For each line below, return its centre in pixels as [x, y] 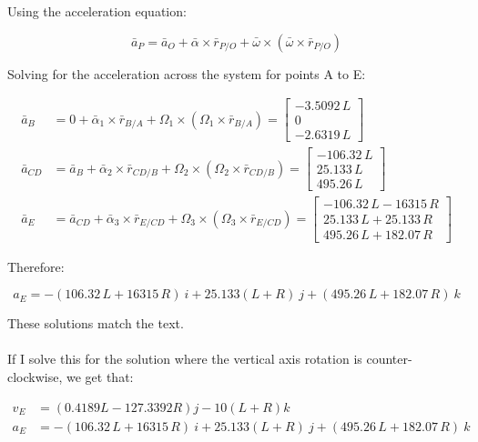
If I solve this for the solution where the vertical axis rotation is [185, 359]
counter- [389, 359]
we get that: [100, 376]
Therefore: [36, 266]
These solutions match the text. [96, 323]
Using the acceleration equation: [97, 11]
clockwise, [35, 376]
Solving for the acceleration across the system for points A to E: [187, 73]
